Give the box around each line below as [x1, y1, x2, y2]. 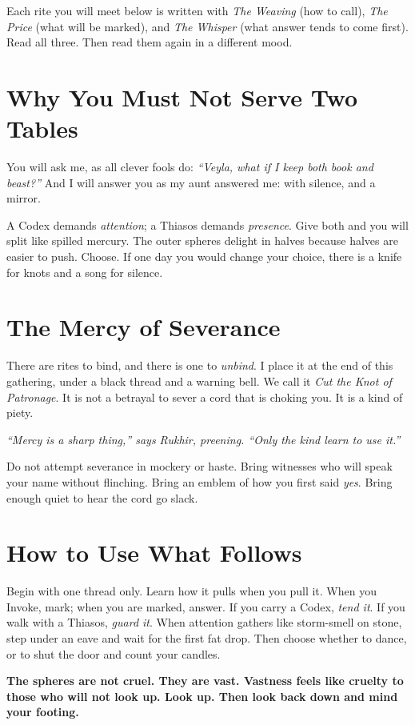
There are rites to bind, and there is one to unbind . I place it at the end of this [6, 357, 393, 374]
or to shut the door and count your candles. [6, 645, 221, 662]
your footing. [6, 703, 79, 720]
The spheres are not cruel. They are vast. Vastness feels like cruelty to [6, 672, 404, 689]
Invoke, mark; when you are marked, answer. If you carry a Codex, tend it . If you [6, 598, 405, 615]
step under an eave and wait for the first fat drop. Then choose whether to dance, [6, 630, 407, 647]
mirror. [6, 190, 41, 206]
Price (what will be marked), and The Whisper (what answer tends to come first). [6, 18, 409, 34]
